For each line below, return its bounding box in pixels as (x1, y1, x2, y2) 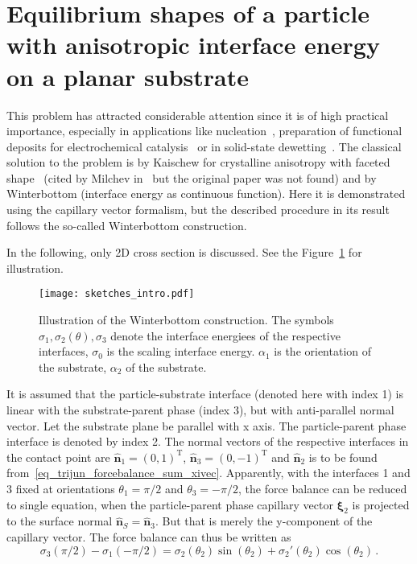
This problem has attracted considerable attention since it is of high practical (6, 106, 389, 123)
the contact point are (6, 448, 110, 465)
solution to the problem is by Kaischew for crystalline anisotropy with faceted (6, 154, 390, 171)
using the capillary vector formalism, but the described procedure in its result (6, 201, 390, 218)
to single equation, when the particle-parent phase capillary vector (6, 496, 333, 513)
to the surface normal (6, 513, 113, 529)
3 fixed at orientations (6, 480, 115, 497)
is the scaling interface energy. (106, 343, 255, 360)
